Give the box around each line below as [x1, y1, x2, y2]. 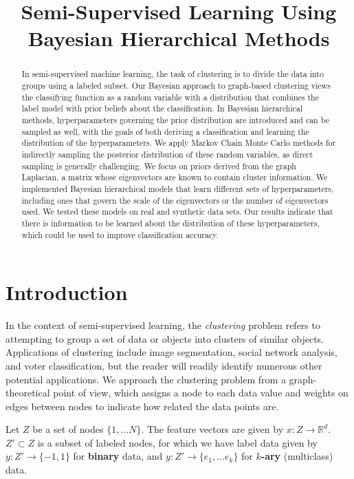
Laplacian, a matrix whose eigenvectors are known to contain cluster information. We [21, 171, 328, 183]
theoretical [5, 385, 50, 400]
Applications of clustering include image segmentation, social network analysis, [5, 345, 338, 359]
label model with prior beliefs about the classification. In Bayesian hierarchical [21, 103, 303, 114]
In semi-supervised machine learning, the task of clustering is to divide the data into [21, 68, 324, 80]
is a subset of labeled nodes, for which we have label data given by [37, 435, 318, 449]
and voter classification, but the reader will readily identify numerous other [5, 358, 322, 372]
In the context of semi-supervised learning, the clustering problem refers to [5, 318, 320, 332]
